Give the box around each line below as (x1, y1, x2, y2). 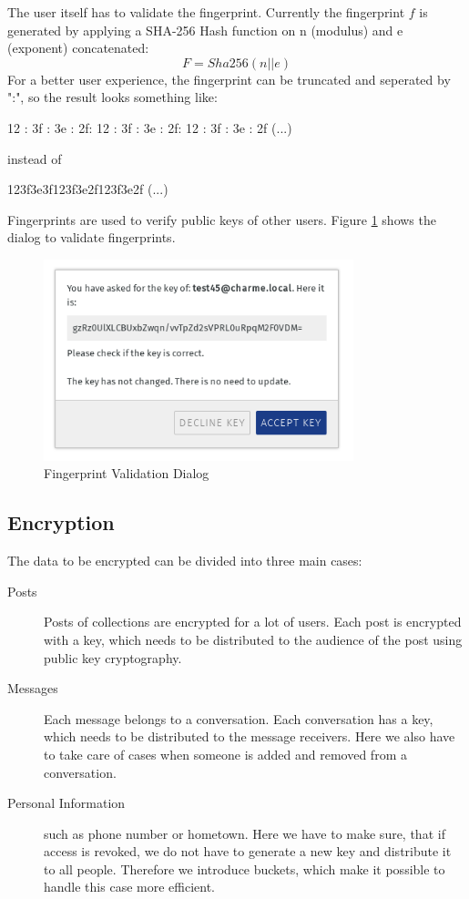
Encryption (7, 508, 115, 536)
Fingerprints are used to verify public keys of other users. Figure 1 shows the (7, 209, 436, 229)
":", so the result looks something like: (7, 87, 218, 107)
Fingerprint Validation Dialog (44, 464, 209, 483)
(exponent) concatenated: (7, 38, 149, 57)
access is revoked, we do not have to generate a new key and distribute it (44, 842, 452, 861)
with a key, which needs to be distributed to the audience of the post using (44, 629, 463, 649)
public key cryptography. (44, 648, 182, 667)
